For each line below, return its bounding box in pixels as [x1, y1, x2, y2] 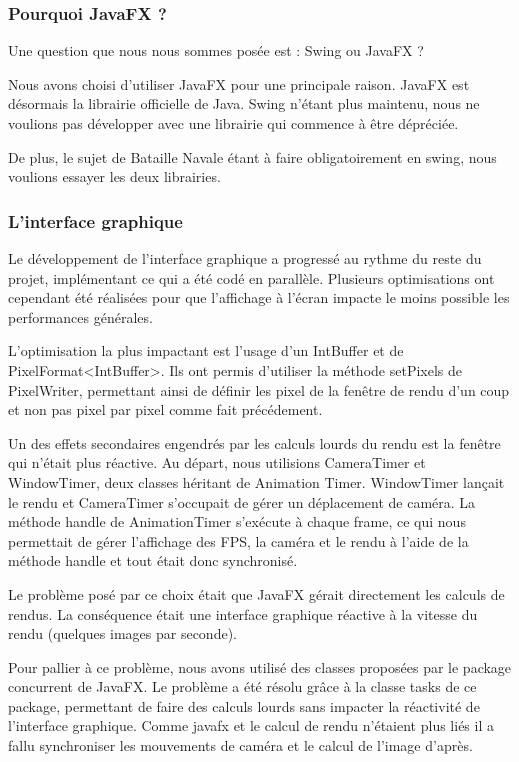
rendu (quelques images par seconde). [8, 623, 237, 644]
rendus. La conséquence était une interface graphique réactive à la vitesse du [8, 603, 478, 624]
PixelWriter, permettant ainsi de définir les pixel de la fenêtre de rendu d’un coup [8, 379, 510, 400]
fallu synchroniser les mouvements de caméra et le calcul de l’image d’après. [8, 735, 473, 756]
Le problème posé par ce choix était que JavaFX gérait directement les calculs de [8, 583, 505, 604]
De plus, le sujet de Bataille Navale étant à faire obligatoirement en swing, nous [8, 146, 497, 167]
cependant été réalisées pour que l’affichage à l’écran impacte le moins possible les [8, 287, 510, 308]
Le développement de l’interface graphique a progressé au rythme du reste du [8, 248, 482, 268]
